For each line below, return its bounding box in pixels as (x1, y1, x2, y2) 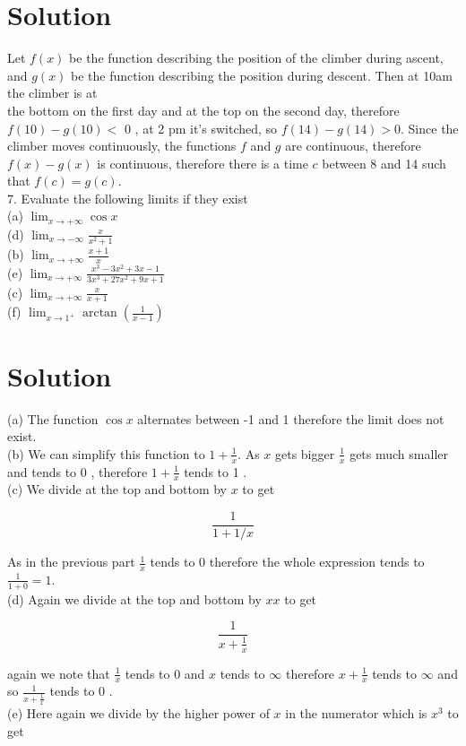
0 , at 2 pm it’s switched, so (124, 118, 278, 137)
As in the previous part (7, 552, 135, 571)
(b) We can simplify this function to (7, 444, 205, 463)
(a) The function (7, 409, 99, 428)
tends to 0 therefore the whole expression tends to (150, 552, 425, 571)
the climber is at (7, 83, 98, 102)
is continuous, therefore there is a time (97, 153, 308, 172)
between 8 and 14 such (322, 153, 446, 172)
